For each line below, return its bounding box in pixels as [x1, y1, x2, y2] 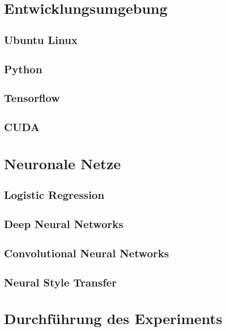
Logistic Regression [4, 187, 105, 202]
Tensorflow [4, 90, 60, 105]
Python [4, 61, 42, 76]
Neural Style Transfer [4, 274, 117, 289]
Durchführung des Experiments [4, 308, 223, 329]
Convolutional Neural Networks [4, 245, 169, 260]
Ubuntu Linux [4, 32, 78, 47]
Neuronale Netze [4, 153, 121, 173]
